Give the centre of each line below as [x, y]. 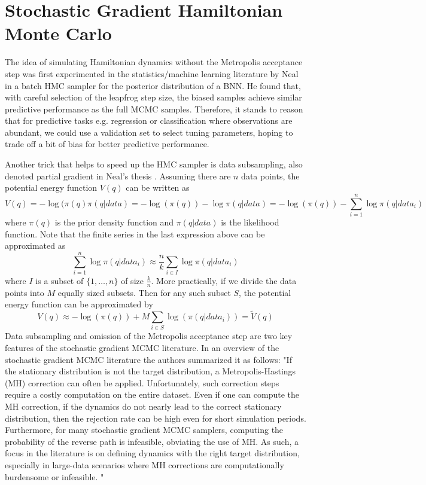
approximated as [35, 245]
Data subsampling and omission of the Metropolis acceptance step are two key [149, 336]
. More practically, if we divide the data [224, 280]
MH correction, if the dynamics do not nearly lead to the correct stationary [143, 406]
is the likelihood [250, 222]
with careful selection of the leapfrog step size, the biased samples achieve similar [153, 97]
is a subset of [60, 280]
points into [25, 292]
